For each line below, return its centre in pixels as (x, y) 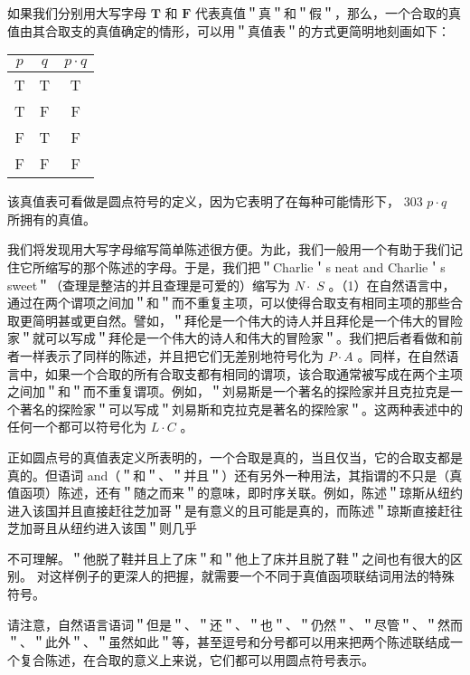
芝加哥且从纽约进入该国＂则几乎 (102, 528)
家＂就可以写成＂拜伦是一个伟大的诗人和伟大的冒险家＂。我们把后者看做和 (229, 338)
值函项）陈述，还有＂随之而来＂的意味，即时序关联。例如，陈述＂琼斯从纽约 (235, 493)
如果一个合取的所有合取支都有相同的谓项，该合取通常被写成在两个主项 (254, 373)
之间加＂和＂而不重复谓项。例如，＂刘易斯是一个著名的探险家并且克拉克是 (229, 391)
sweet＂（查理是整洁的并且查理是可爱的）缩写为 (149, 285)
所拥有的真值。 (52, 219)
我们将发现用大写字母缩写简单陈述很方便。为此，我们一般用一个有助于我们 (229, 249)
